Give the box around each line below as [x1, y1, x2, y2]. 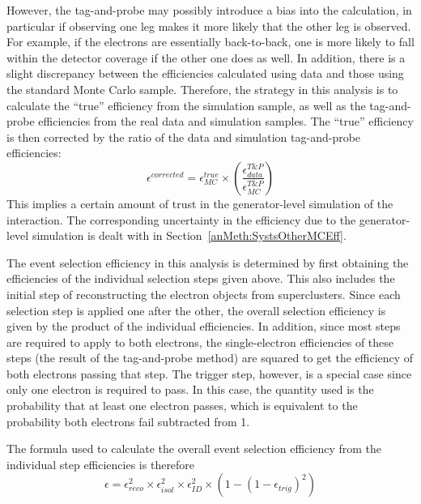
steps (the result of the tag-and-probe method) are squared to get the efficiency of [6, 349, 414, 366]
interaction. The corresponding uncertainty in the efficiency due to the [6, 211, 356, 228]
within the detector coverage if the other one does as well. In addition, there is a [6, 49, 406, 66]
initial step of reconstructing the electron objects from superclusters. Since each [6, 285, 401, 302]
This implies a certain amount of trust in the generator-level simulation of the [6, 194, 393, 211]
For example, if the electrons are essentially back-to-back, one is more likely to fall [6, 33, 415, 50]
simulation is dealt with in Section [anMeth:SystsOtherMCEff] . [32, 227, 347, 244]
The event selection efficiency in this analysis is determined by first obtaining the [6, 254, 409, 271]
